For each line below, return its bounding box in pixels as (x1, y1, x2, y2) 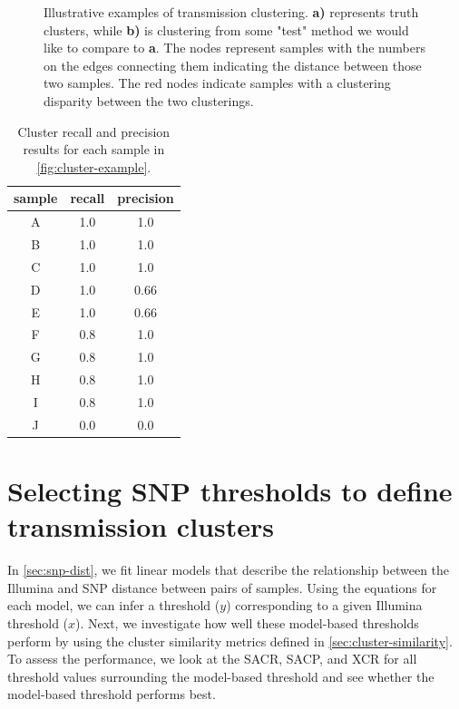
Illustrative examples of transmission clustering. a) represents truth (44, 3, 419, 21)
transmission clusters (7, 508, 274, 545)
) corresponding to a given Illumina (226, 596, 423, 615)
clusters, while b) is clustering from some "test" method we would (44, 20, 409, 39)
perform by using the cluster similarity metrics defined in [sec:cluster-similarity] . (7, 631, 453, 650)
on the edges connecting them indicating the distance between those (44, 55, 422, 74)
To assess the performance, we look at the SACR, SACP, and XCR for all (7, 649, 417, 668)
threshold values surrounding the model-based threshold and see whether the (7, 666, 435, 685)
